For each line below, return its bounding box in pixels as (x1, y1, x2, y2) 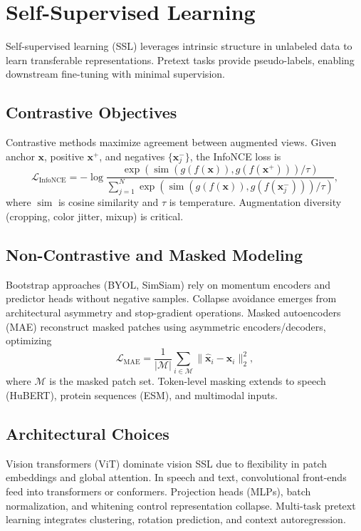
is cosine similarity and (58, 195, 159, 210)
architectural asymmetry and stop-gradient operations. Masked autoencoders (6, 304, 341, 319)
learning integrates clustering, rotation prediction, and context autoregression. (6, 512, 346, 527)
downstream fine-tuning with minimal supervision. (6, 66, 225, 81)
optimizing (6, 333, 52, 348)
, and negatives (99, 148, 165, 163)
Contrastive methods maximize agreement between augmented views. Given (6, 135, 337, 150)
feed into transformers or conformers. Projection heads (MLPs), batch (6, 484, 311, 499)
